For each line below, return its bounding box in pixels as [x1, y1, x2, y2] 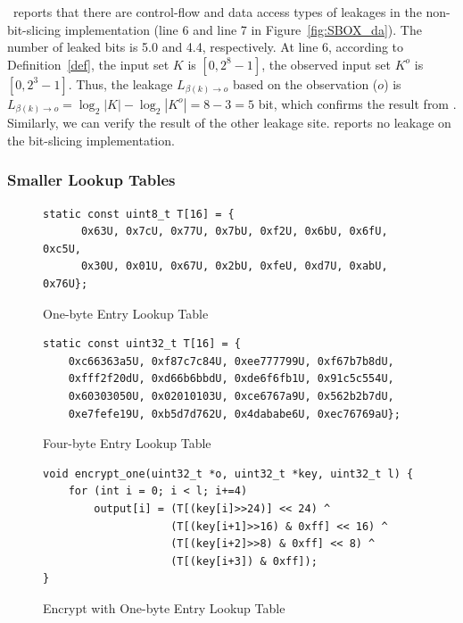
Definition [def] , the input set [7, 54, 169, 73]
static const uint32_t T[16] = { [43, 337, 241, 351]
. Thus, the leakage [68, 74, 173, 93]
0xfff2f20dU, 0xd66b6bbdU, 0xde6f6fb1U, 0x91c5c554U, [68, 372, 394, 386]
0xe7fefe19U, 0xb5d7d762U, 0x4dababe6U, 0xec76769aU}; [68, 407, 401, 420]
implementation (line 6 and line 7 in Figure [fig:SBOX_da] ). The [64, 20, 422, 38]
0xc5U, [43, 242, 81, 255]
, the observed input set [261, 54, 392, 73]
